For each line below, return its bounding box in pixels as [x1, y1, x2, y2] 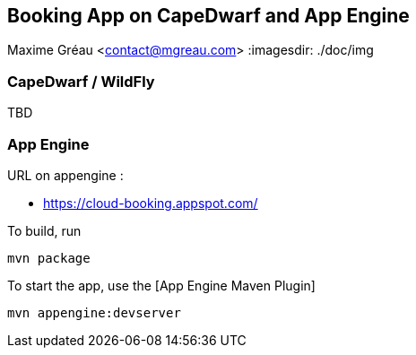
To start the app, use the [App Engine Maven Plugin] [7, 277, 316, 293]
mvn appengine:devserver [7, 305, 181, 320]
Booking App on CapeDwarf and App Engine [7, 4, 410, 27]
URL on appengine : [7, 167, 124, 183]
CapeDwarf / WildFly [7, 72, 155, 91]
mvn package [7, 250, 91, 265]
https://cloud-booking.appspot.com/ [43, 195, 258, 211]
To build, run [7, 222, 82, 238]
